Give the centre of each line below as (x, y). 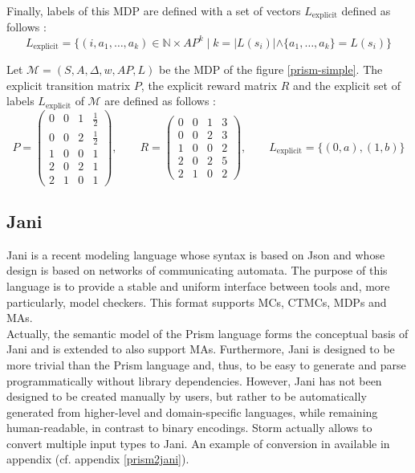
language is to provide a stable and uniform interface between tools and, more (198, 285)
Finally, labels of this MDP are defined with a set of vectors (154, 10)
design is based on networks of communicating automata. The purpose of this (197, 270)
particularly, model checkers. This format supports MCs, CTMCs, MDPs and (197, 302)
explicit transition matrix (69, 85)
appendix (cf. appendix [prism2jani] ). (98, 459)
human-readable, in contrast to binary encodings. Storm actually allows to (189, 428)
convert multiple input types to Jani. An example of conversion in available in (198, 443)
